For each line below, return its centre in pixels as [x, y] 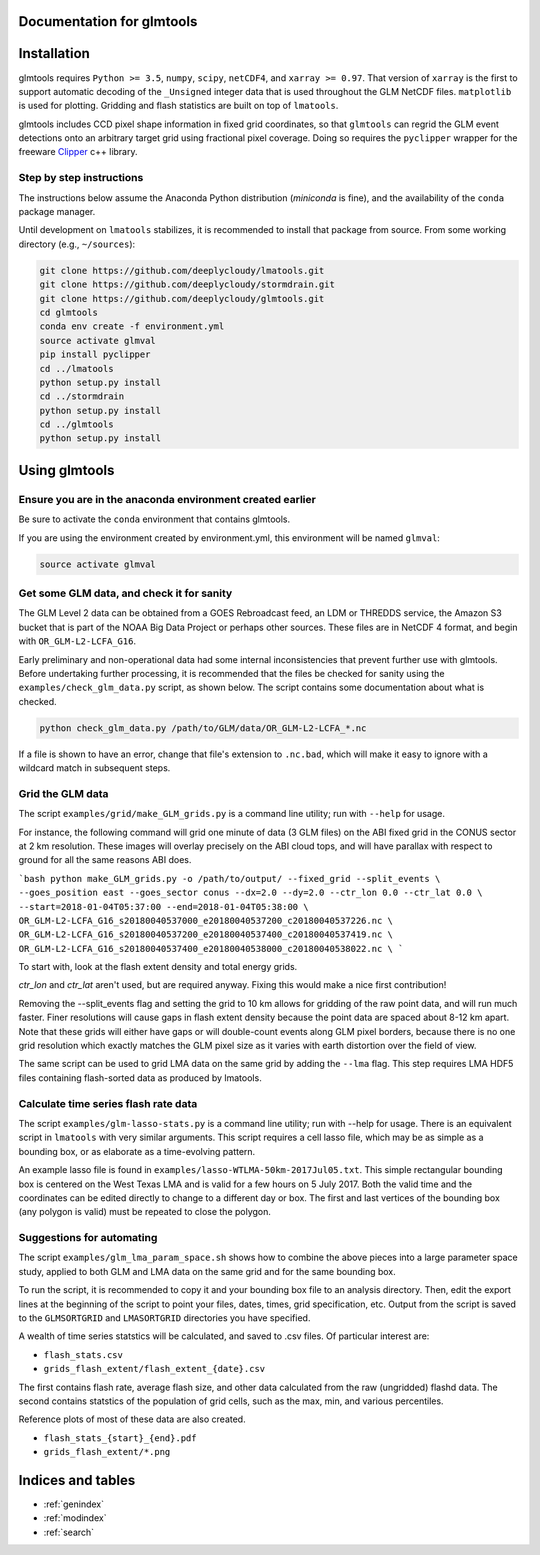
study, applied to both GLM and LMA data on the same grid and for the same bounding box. [207, 1271]
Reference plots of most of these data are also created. [132, 1419]
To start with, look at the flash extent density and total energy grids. [158, 967]
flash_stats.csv [83, 1354]
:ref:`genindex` [74, 1504]
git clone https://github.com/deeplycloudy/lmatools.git [182, 270]
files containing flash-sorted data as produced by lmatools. [140, 1077]
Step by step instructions [81, 178]
